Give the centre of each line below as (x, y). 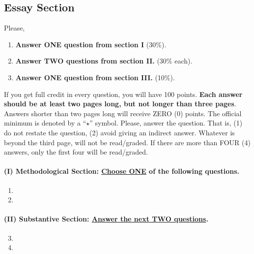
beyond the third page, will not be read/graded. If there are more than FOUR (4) (127, 142)
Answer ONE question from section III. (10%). (95, 77)
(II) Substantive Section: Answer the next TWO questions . (106, 219)
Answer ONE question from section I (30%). (91, 44)
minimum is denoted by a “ (45, 123)
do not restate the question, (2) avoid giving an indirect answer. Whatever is (119, 132)
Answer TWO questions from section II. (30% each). (104, 61)
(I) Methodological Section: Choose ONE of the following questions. (122, 171)
